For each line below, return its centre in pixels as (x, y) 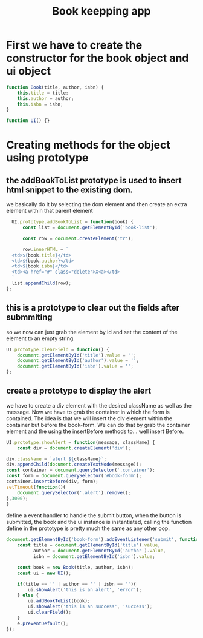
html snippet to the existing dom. (70, 190)
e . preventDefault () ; (43, 623)
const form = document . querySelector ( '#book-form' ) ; (74, 476)
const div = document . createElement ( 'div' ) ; (74, 448)
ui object (29, 71)
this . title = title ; (43, 93)
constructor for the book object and (98, 58)
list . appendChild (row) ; (41, 283)
